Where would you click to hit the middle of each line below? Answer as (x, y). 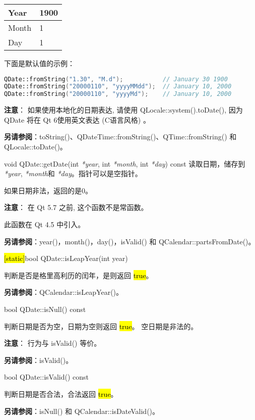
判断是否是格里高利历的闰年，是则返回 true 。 (79, 275)
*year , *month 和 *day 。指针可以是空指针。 (73, 173)
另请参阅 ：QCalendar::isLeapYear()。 (64, 292)
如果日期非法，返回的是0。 (48, 190)
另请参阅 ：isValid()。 (39, 360)
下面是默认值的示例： (39, 63)
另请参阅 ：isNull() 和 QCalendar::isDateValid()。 (82, 411)
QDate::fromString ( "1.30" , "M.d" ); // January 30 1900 (116, 79)
